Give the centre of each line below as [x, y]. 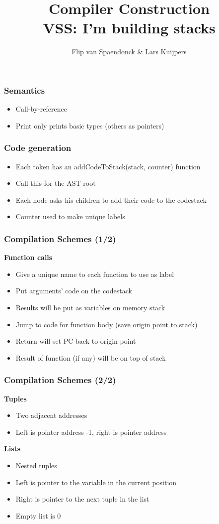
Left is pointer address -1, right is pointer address [91, 432]
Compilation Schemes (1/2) [60, 238]
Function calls [28, 257]
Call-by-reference [41, 109]
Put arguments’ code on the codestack [74, 291]
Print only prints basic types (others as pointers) [90, 125]
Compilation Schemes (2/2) [60, 380]
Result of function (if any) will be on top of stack [91, 357]
